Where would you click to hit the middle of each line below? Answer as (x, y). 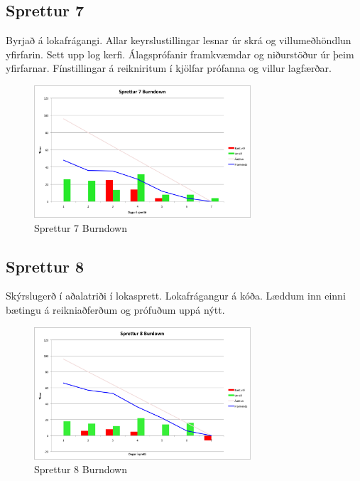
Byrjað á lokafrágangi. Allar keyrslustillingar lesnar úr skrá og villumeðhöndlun (179, 40)
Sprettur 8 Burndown (81, 469)
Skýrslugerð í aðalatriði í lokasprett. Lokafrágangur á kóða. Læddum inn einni (176, 296)
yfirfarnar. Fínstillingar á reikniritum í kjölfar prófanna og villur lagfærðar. (169, 68)
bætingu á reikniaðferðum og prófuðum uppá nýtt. (115, 309)
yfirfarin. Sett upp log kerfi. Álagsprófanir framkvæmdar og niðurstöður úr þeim (180, 54)
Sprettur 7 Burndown (81, 227)
